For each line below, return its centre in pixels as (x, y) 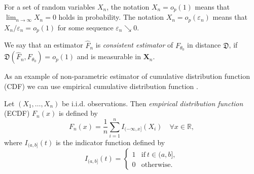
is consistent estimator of (134, 45)
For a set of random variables (50, 7)
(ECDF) (17, 113)
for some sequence (85, 27)
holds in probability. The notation (111, 17)
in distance (204, 45)
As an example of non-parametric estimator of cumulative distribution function (127, 76)
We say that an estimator (44, 45)
